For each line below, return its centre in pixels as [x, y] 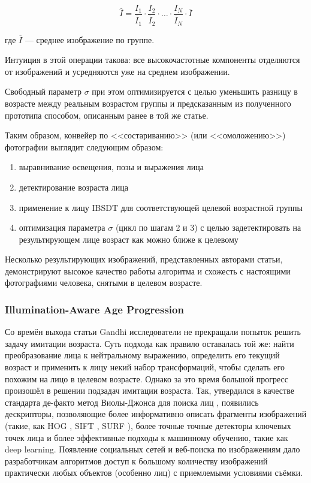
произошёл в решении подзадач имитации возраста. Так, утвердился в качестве [150, 390]
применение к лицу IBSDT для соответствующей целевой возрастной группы [161, 207]
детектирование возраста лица [74, 187]
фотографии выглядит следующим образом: [84, 147]
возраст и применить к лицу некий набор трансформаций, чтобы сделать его [145, 367]
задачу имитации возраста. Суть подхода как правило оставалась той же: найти [150, 343]
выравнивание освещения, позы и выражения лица [111, 167]
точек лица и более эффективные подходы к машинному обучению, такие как [147, 437]
